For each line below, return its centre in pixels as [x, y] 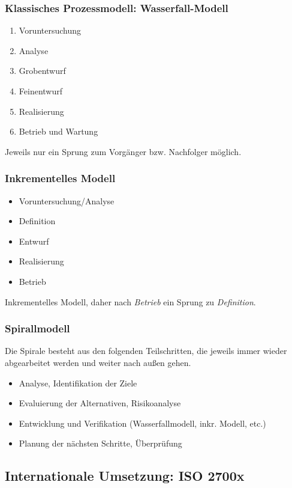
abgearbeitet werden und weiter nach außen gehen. [98, 362]
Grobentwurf [42, 71]
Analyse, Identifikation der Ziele [78, 383]
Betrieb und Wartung [58, 131]
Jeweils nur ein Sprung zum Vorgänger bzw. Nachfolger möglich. [123, 151]
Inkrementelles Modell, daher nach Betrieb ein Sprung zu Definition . [130, 301]
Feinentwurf [40, 91]
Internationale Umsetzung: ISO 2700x [125, 476]
